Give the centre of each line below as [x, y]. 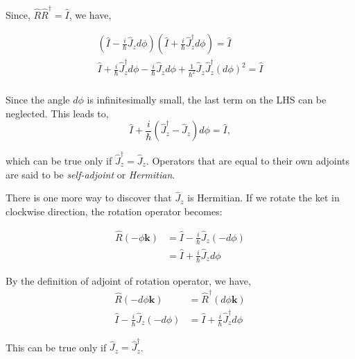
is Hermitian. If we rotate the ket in [263, 198]
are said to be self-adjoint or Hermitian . [90, 174]
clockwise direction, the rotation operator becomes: [114, 211]
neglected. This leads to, [57, 113]
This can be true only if [56, 347]
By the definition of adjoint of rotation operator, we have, [128, 280]
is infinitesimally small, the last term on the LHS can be [207, 99]
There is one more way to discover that [89, 198]
